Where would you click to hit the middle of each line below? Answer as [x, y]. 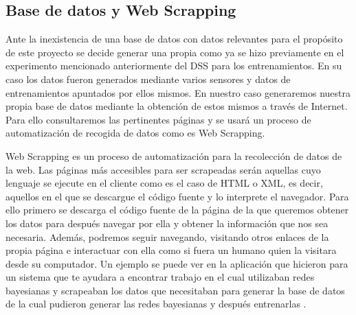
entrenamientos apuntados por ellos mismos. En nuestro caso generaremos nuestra [178, 92]
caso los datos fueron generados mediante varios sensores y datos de [148, 79]
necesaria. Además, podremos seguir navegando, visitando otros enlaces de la [167, 236]
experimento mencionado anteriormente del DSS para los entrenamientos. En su [174, 66]
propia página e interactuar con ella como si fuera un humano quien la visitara [171, 250]
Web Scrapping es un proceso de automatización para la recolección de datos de [174, 155]
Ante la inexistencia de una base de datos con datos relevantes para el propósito [174, 39]
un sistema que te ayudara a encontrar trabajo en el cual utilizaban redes [160, 277]
